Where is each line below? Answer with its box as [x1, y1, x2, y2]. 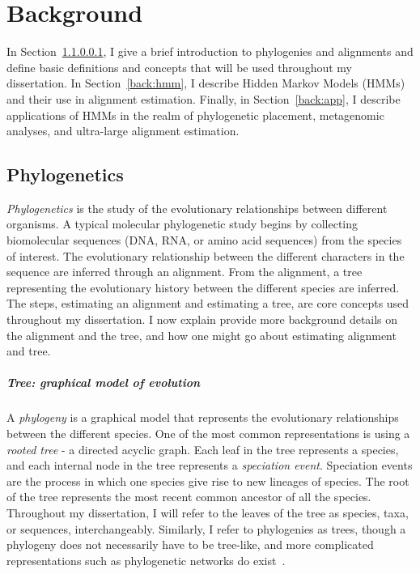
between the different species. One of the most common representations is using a [6, 424, 410, 441]
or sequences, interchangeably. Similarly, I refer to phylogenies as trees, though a [6, 520, 406, 537]
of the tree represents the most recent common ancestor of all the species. [6, 488, 371, 505]
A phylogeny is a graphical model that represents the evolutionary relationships [6, 409, 399, 426]
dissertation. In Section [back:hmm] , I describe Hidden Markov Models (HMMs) [6, 74, 405, 91]
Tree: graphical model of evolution [6, 374, 201, 391]
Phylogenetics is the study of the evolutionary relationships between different [6, 199, 388, 216]
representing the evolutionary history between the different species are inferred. [6, 278, 400, 296]
